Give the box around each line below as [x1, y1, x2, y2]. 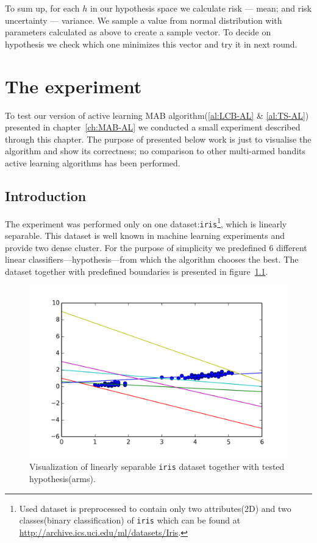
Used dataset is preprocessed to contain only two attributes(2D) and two [19, 502, 291, 514]
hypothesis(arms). [29, 472, 96, 484]
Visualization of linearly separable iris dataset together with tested [29, 460, 285, 473]
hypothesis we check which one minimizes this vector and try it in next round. [5, 37, 297, 50]
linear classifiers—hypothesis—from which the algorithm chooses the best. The [5, 253, 299, 266]
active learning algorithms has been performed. [5, 156, 180, 169]
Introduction [5, 186, 87, 205]
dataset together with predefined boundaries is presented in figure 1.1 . [5, 264, 268, 277]
